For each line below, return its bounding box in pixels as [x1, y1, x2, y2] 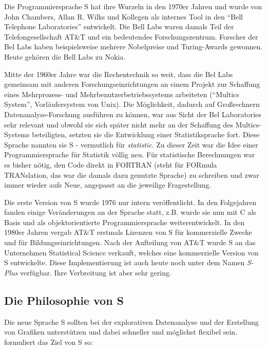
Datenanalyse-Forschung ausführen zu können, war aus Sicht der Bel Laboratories [4, 108, 261, 119]
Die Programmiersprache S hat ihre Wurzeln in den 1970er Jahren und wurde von [4, 1, 262, 11]
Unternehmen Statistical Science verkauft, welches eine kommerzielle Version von [4, 247, 259, 258]
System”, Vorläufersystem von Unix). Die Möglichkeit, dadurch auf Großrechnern [4, 99, 260, 109]
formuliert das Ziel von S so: [4, 336, 93, 347]
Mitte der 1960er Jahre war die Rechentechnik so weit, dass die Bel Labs [4, 68, 233, 79]
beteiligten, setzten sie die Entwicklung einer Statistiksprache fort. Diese [32, 129, 260, 140]
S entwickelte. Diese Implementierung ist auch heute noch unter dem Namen [4, 257, 245, 268]
